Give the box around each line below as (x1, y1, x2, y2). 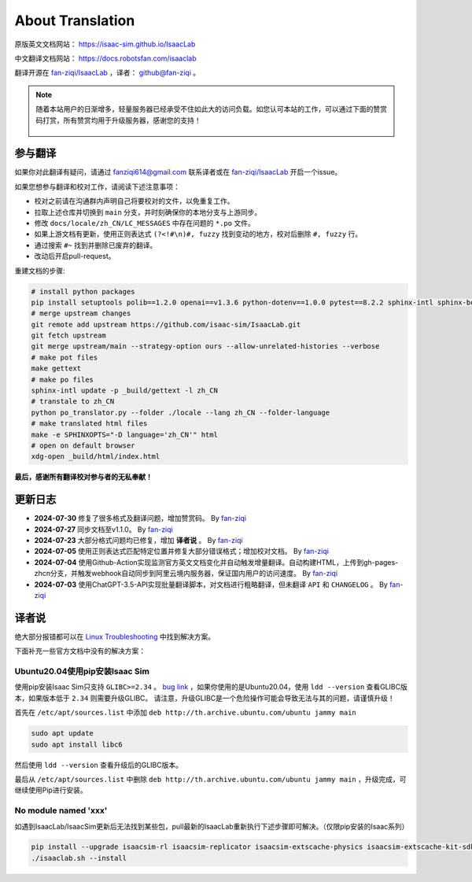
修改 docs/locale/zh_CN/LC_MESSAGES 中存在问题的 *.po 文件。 (34, 218, 255, 227)
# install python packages (31, 287, 135, 296)
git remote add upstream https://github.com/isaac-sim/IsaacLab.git (31, 319, 301, 329)
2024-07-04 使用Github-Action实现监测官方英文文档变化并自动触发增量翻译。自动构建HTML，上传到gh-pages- (34, 557, 399, 566)
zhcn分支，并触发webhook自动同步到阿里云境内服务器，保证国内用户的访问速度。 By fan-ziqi (34, 569, 338, 578)
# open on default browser (31, 441, 135, 450)
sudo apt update (31, 729, 94, 738)
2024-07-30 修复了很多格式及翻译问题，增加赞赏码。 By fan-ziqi (34, 514, 247, 523)
